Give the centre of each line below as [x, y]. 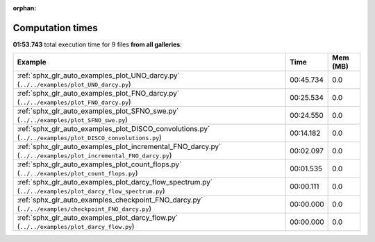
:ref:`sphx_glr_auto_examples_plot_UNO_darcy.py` [99, 76]
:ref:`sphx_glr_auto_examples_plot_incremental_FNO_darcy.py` [119, 147]
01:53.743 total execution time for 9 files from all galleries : [97, 44]
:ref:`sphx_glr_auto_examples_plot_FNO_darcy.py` [98, 94]
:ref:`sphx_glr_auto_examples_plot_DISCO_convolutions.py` [114, 129]
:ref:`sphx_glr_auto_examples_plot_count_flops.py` [99, 164]
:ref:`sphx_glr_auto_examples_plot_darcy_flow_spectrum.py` [115, 182]
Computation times [55, 28]
